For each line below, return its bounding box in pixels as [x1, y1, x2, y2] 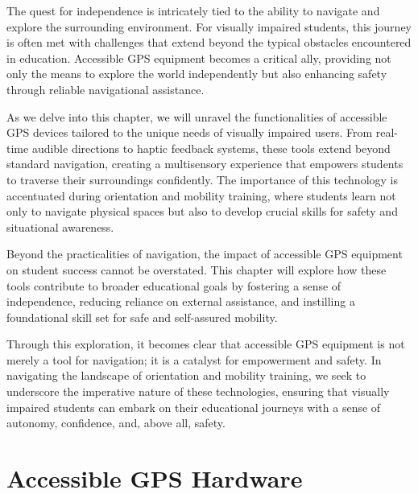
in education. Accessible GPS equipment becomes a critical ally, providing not [6, 49, 391, 66]
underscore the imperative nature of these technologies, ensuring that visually [6, 383, 390, 400]
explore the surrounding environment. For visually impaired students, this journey [6, 18, 412, 35]
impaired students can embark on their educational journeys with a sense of [6, 398, 381, 415]
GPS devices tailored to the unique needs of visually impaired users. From [6, 124, 373, 141]
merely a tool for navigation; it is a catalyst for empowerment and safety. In [6, 351, 382, 368]
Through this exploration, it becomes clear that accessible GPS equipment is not [6, 336, 405, 352]
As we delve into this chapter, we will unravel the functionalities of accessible [6, 108, 387, 125]
